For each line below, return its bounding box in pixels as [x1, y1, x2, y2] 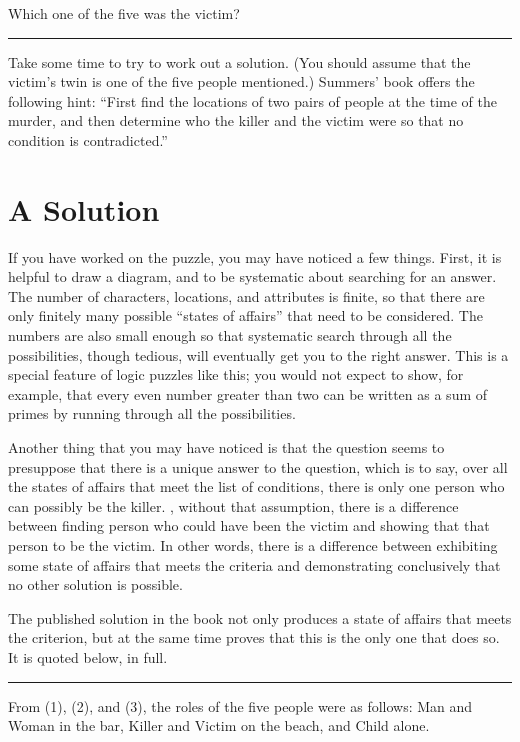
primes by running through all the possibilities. [8, 403, 296, 424]
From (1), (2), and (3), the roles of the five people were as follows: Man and [8, 695, 473, 716]
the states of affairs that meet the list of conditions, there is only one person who [8, 476, 505, 497]
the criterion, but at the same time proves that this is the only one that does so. [8, 627, 500, 648]
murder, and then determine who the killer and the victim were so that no [8, 110, 464, 131]
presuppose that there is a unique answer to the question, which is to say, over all [8, 456, 508, 477]
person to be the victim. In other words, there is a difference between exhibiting [8, 535, 498, 555]
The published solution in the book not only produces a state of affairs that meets [8, 607, 512, 628]
